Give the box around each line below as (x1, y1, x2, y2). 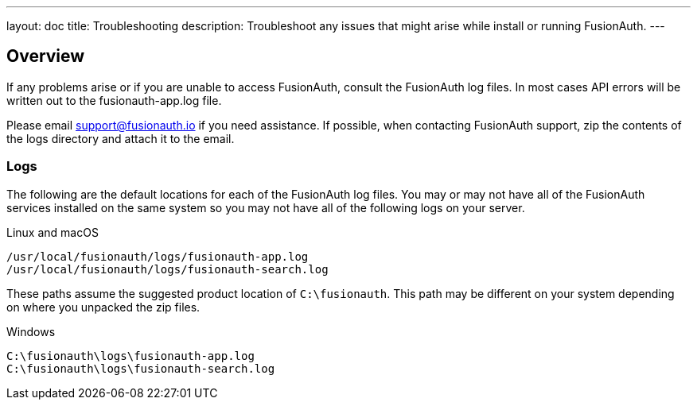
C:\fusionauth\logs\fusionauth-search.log (6, 362, 275, 375)
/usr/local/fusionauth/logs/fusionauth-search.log (6, 262, 329, 276)
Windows (6, 324, 56, 338)
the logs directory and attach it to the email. (6, 131, 235, 145)
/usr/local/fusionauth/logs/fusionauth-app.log (6, 249, 309, 263)
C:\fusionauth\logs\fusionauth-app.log (6, 349, 255, 362)
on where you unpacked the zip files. (6, 300, 201, 314)
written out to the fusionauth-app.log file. (6, 93, 222, 107)
